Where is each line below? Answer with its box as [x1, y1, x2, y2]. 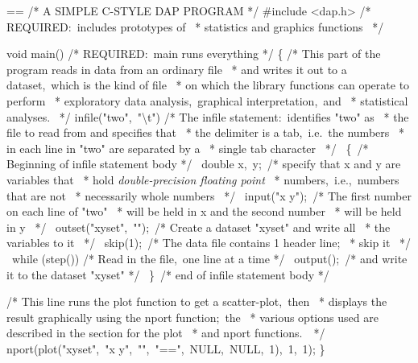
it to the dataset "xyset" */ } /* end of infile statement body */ [6, 266, 329, 283]
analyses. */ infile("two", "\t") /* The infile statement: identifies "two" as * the [6, 108, 409, 125]
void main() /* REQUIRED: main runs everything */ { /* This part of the [6, 45, 381, 62]
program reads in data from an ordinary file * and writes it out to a [6, 60, 347, 77]
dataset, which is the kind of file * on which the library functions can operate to [6, 76, 410, 93]
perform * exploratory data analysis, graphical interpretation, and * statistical [6, 92, 408, 109]
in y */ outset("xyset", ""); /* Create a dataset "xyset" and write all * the [6, 218, 391, 235]
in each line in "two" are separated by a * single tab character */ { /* [6, 139, 369, 156]
